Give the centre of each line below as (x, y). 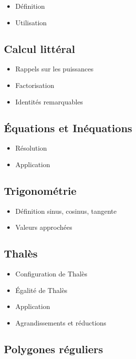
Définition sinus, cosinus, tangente (66, 211)
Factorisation (35, 85)
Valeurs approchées (44, 227)
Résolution (31, 148)
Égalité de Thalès (41, 290)
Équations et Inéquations (68, 128)
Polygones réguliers (54, 349)
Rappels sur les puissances (54, 69)
